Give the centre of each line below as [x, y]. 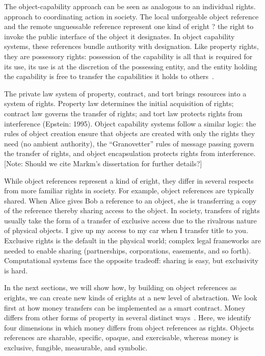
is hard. [16, 270]
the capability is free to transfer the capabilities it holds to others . [109, 76]
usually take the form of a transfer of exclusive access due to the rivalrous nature [130, 220]
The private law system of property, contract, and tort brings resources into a [125, 93]
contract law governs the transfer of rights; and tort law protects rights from [123, 113]
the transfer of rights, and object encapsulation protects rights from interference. [130, 153]
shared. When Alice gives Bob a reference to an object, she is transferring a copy [130, 200]
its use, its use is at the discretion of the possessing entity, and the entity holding [131, 66]
